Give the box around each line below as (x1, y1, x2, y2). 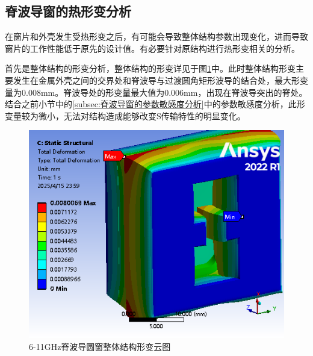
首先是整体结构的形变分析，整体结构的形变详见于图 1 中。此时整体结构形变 (5, 62, 296, 75)
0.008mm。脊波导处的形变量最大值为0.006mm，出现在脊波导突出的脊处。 (21, 86, 308, 98)
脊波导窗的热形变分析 (5, 2, 131, 20)
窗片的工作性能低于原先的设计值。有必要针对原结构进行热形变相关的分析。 (5, 42, 300, 54)
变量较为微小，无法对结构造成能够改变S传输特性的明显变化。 (5, 109, 246, 122)
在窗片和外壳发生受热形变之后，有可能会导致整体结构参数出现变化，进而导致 (5, 30, 308, 43)
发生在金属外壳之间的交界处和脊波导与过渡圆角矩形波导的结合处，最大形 (13, 73, 300, 86)
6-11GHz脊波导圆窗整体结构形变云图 (29, 340, 171, 352)
